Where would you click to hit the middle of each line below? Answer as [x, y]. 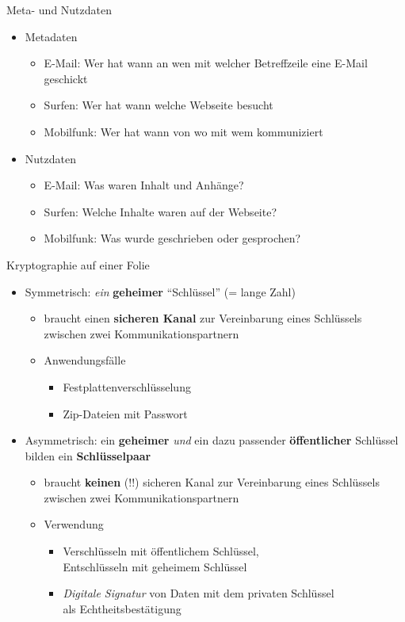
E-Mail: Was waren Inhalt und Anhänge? [144, 185]
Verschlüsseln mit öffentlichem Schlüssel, [161, 551]
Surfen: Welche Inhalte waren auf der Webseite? [160, 211]
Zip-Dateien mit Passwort [125, 413]
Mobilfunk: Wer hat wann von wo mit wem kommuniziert [183, 131]
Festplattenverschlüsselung [127, 386]
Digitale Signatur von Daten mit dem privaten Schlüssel [199, 593]
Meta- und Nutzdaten [59, 10]
